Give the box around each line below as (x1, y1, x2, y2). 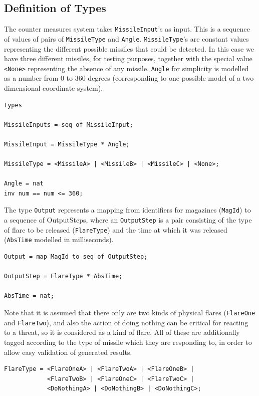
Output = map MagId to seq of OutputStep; (4, 253, 148, 261)
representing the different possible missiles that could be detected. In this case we (4, 43, 254, 54)
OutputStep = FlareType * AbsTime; (4, 273, 123, 280)
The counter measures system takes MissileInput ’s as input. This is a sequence (4, 24, 250, 34)
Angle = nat (4, 180, 44, 187)
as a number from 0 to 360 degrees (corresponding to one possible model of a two (4, 73, 254, 83)
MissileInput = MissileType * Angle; (4, 140, 130, 148)
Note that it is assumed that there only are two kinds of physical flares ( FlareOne (4, 307, 255, 318)
